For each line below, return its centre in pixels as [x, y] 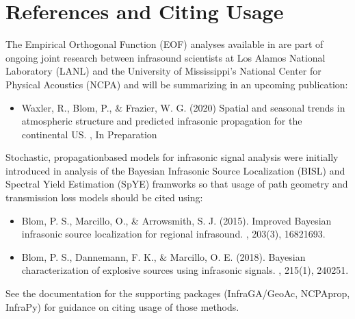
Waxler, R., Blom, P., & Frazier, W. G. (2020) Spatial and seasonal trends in [183, 107]
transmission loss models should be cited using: [104, 197]
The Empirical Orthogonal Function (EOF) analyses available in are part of [165, 44]
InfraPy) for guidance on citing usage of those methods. [122, 306]
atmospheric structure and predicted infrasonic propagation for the [162, 121]
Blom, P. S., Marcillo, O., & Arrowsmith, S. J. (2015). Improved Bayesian [176, 220]
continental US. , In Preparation [89, 134]
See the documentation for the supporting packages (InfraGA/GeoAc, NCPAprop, [178, 293]
